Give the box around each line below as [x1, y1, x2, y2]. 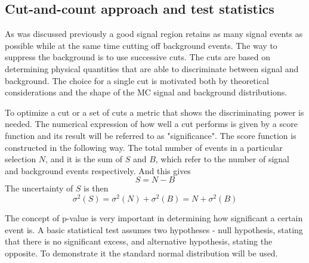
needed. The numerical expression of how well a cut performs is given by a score [5, 117, 298, 130]
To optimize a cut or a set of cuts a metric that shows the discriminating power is [5, 106, 304, 118]
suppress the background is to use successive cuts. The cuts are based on [5, 51, 271, 63]
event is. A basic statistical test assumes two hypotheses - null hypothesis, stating [5, 223, 303, 236]
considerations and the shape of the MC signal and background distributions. [5, 86, 288, 98]
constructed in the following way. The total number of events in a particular [5, 141, 283, 153]
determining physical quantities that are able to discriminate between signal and [5, 62, 299, 75]
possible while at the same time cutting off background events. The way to [5, 39, 277, 51]
